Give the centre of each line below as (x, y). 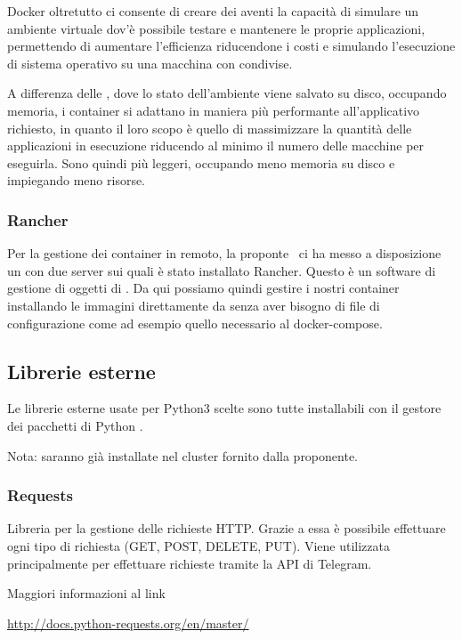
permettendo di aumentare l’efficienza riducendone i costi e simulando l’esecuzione (231, 46)
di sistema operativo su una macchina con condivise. (150, 63)
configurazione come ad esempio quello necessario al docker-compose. (195, 323)
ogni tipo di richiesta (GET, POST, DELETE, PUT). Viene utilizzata (199, 545)
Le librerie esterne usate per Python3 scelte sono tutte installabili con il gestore (224, 408)
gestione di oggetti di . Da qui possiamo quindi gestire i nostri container (203, 288)
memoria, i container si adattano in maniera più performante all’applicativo (214, 110)
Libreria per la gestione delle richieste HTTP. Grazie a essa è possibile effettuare (227, 528)
